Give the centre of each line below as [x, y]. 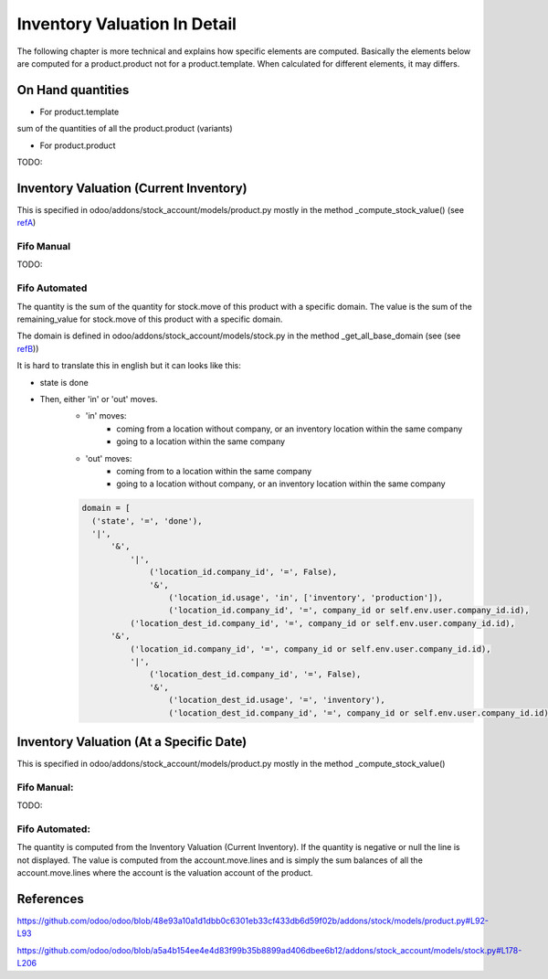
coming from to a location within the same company [214, 471]
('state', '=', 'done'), [147, 521]
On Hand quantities [73, 90]
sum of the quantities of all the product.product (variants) [125, 129]
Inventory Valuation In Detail [127, 24]
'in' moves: [106, 416]
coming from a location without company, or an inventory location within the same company [290, 429]
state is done [64, 382]
